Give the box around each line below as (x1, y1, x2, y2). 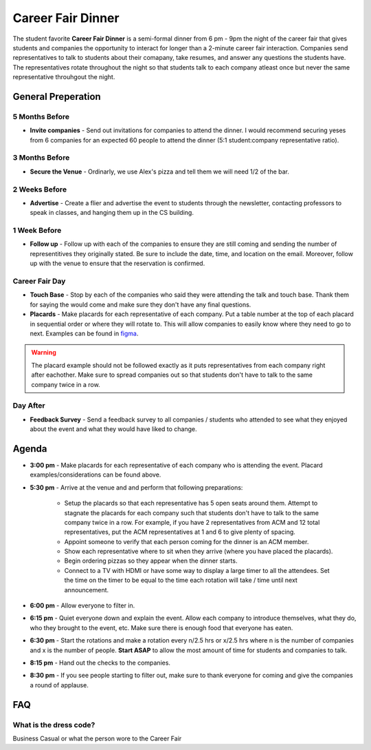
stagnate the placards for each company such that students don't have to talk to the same (64, 508, 319, 517)
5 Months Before (12, 112, 70, 121)
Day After (12, 401, 45, 410)
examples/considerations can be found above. (30, 470, 161, 479)
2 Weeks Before (12, 185, 67, 194)
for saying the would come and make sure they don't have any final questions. (30, 300, 251, 309)
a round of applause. (30, 680, 89, 689)
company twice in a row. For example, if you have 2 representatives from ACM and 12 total (64, 518, 320, 526)
